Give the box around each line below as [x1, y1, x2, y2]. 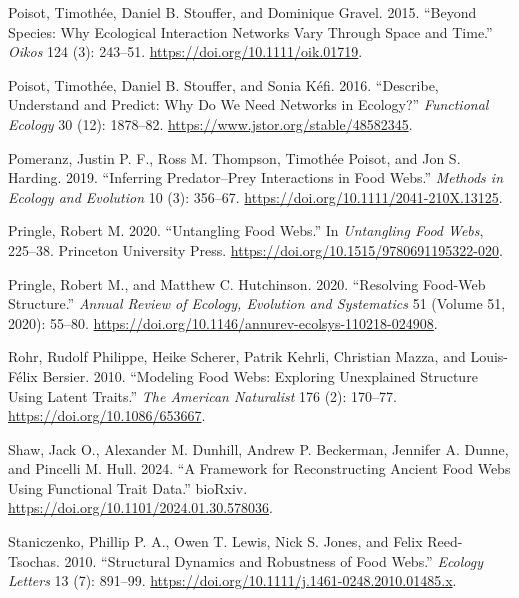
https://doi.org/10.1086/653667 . [8, 405, 206, 426]
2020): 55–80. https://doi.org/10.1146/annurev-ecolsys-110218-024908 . [8, 312, 438, 333]
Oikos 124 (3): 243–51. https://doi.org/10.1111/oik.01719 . [8, 41, 363, 62]
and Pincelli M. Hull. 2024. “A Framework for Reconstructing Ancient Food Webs [8, 458, 511, 479]
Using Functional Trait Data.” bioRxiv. [8, 477, 248, 498]
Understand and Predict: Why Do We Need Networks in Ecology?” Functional [8, 94, 489, 115]
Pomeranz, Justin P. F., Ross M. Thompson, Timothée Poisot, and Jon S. [8, 147, 461, 168]
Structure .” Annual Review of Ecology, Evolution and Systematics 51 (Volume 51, [8, 293, 506, 314]
